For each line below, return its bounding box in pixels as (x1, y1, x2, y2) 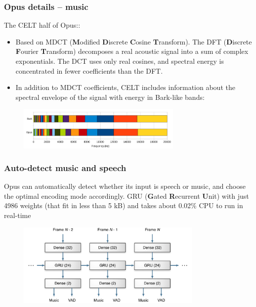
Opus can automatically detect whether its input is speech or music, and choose (4, 181, 246, 191)
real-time (4, 210, 31, 220)
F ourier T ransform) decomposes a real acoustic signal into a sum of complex (15, 46, 249, 56)
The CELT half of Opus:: (4, 20, 81, 30)
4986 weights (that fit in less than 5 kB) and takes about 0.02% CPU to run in (4, 200, 243, 211)
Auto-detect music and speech (4, 161, 127, 174)
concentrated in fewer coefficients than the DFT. (15, 65, 163, 76)
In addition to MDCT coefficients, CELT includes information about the (15, 82, 235, 92)
